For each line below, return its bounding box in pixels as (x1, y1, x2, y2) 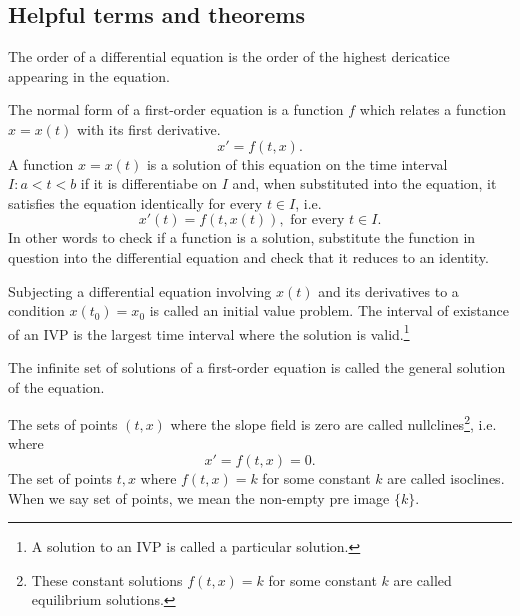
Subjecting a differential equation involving (8, 280, 272, 301)
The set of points (8, 468, 112, 489)
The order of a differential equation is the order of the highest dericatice (8, 46, 450, 67)
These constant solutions (31, 569, 183, 590)
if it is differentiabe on (80, 173, 218, 194)
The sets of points (8, 413, 118, 434)
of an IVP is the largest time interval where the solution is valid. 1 (8, 320, 410, 344)
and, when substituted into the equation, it (232, 173, 497, 194)
